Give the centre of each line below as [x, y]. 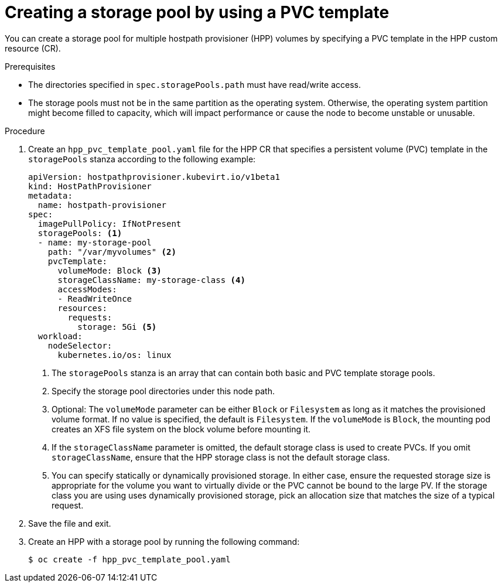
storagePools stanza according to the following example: [142, 159]
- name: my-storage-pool [95, 242]
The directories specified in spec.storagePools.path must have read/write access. [194, 84]
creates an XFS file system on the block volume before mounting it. [181, 429]
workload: [60, 336]
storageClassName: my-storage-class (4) [151, 280]
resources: [82, 308]
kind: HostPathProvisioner [90, 186]
